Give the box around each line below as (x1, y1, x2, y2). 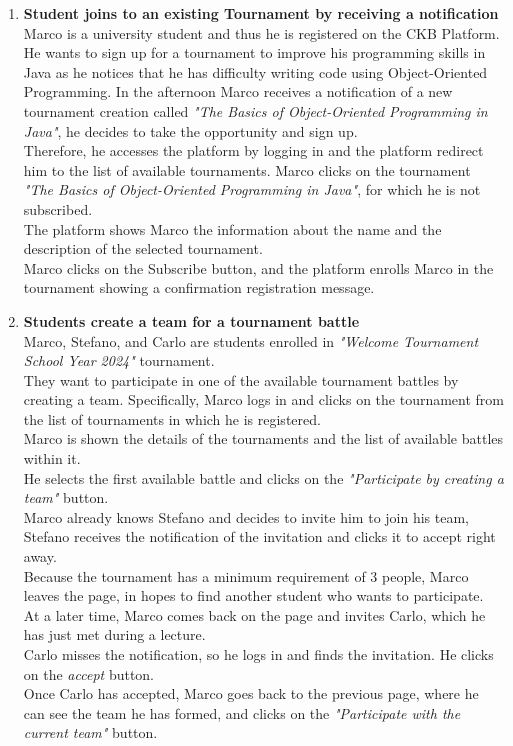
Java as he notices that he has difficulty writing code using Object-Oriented (23, 61, 488, 82)
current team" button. (23, 722, 158, 743)
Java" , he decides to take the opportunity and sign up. (23, 120, 358, 141)
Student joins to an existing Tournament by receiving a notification (23, 3, 499, 23)
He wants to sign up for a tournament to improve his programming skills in (23, 42, 486, 63)
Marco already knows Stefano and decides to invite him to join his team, (23, 506, 469, 527)
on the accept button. (23, 663, 155, 684)
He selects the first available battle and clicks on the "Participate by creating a (23, 467, 504, 488)
